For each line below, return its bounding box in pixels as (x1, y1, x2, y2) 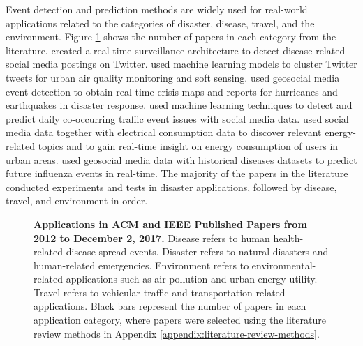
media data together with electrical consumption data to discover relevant (6, 125, 322, 140)
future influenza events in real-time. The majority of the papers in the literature (6, 166, 348, 181)
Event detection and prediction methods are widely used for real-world (6, 2, 308, 16)
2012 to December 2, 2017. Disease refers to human (34, 230, 270, 245)
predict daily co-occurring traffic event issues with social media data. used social (6, 111, 349, 126)
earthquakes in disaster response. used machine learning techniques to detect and (6, 98, 353, 112)
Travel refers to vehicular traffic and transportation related (34, 285, 286, 299)
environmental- (251, 257, 316, 272)
